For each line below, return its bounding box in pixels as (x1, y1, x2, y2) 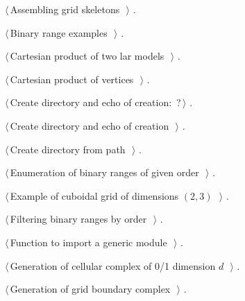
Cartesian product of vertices (10, 71, 134, 86)
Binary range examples (10, 25, 108, 40)
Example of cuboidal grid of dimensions (10, 188, 179, 203)
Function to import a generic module (10, 234, 167, 249)
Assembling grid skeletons (10, 2, 120, 16)
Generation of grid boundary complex (10, 282, 171, 296)
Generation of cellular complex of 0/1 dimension (10, 258, 216, 273)
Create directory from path (10, 141, 126, 156)
